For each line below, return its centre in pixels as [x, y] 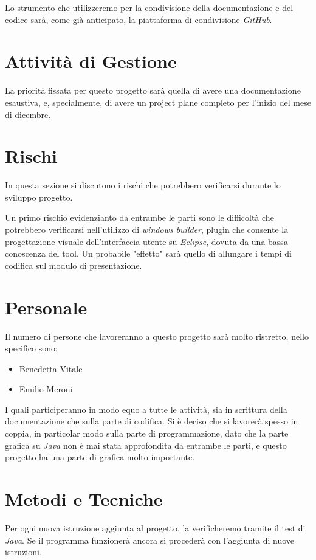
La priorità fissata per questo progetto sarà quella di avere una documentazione [153, 90]
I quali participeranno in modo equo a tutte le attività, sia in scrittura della [146, 409]
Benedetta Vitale [51, 368]
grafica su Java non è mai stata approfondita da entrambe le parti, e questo [146, 445]
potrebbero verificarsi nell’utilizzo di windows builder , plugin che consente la [147, 229]
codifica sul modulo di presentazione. [74, 265]
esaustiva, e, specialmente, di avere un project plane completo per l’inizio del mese [158, 102]
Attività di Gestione [91, 61]
